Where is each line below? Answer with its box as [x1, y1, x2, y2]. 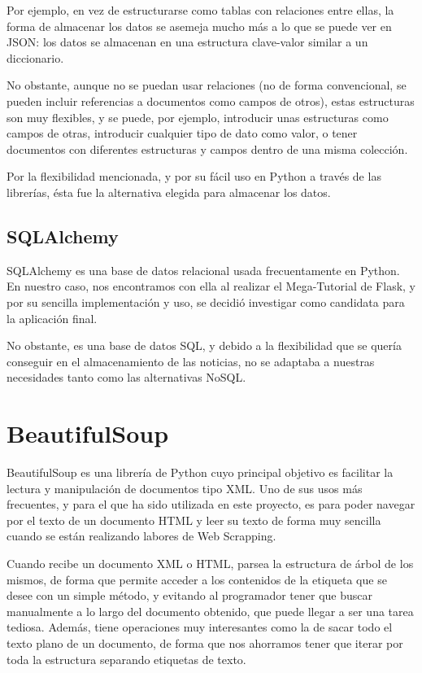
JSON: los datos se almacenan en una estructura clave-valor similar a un [7, 33, 368, 50]
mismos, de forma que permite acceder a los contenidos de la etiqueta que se [7, 570, 387, 588]
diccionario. [7, 49, 64, 66]
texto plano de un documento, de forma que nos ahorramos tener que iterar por [7, 634, 403, 651]
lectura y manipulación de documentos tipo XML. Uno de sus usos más [7, 479, 363, 496]
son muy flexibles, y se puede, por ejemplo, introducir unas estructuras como [7, 108, 389, 125]
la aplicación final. [7, 309, 98, 326]
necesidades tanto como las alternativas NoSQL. [7, 369, 246, 386]
